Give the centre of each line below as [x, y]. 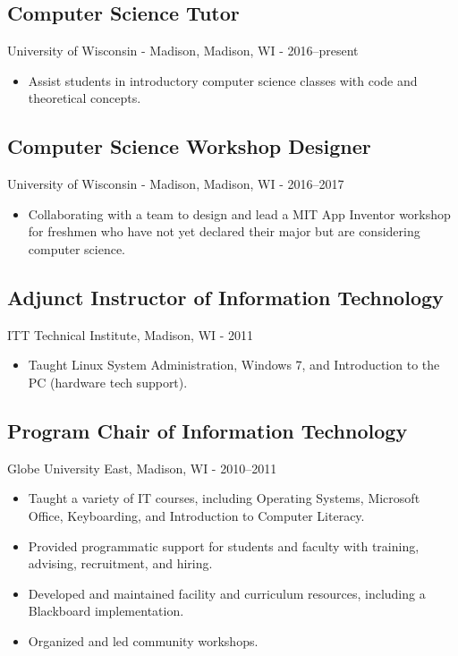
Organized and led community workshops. [143, 640]
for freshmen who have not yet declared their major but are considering [224, 231]
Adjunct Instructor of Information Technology [225, 297]
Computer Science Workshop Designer [189, 146]
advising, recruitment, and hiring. [120, 563]
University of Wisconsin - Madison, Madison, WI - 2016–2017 [176, 184]
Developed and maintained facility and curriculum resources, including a [227, 593]
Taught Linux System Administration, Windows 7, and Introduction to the [234, 365]
